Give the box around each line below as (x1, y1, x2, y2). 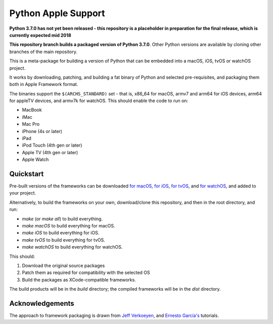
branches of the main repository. (9, 49, 78, 55)
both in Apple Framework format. (9, 81, 78, 87)
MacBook (22, 107, 42, 113)
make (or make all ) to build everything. (22, 215, 103, 222)
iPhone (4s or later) (22, 128, 63, 134)
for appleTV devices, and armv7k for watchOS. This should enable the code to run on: (9, 98, 189, 104)
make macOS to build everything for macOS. (22, 223, 116, 229)
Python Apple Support (9, 8, 106, 19)
